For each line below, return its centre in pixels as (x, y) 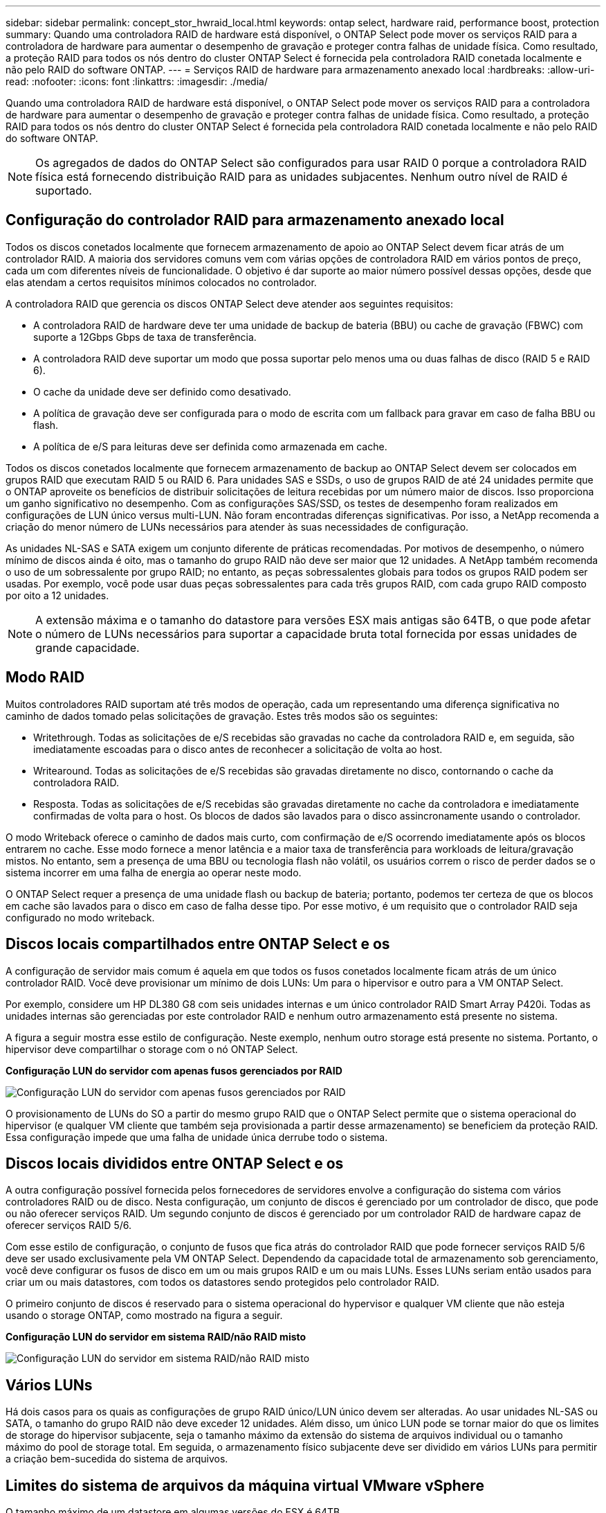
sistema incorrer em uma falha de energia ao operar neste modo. (154, 872)
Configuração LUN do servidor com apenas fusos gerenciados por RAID (174, 1070)
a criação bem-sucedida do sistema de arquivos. (117, 1459)
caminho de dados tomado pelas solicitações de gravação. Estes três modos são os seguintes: (222, 716)
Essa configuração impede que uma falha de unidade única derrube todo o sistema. (197, 1137)
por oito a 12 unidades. (57, 595)
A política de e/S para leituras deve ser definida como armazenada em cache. (210, 446)
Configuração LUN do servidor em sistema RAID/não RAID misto (156, 1337)
